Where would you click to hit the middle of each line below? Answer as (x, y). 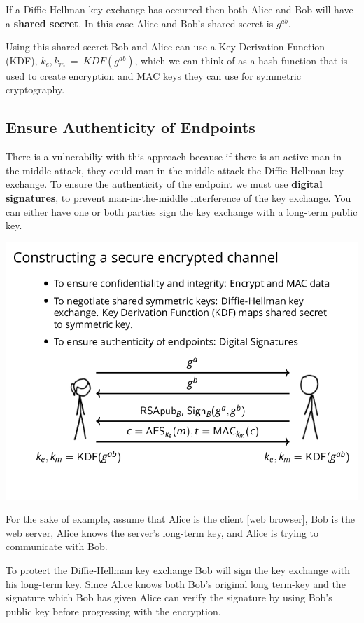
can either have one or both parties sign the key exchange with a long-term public (182, 211)
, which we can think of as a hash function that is (241, 60)
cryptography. (35, 89)
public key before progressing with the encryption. (113, 611)
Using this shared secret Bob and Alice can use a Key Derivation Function (166, 47)
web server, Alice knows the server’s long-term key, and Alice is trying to (162, 532)
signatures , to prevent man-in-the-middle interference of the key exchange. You (178, 197)
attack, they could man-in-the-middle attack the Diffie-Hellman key (199, 170)
